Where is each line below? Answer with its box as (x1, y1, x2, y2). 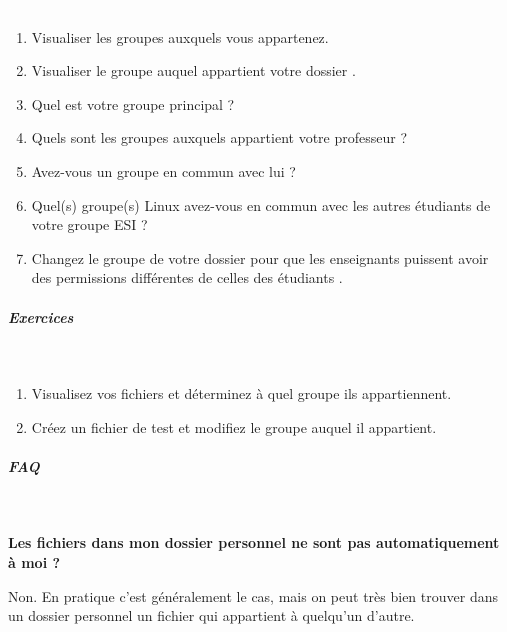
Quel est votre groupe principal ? (31, 93, 235, 114)
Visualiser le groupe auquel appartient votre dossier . (31, 60, 356, 81)
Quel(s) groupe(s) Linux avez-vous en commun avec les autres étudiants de (31, 194, 491, 215)
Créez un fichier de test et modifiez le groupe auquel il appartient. (31, 416, 437, 437)
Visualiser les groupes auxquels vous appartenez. (31, 26, 329, 47)
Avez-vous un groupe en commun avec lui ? (31, 160, 296, 181)
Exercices (8, 306, 74, 327)
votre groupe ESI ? (31, 214, 148, 235)
